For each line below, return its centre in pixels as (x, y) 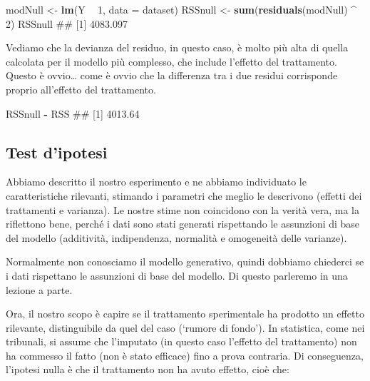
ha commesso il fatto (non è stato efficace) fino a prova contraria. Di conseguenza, (185, 355)
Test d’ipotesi (57, 152)
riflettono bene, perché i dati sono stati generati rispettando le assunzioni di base (183, 224)
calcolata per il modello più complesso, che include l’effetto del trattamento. (171, 61)
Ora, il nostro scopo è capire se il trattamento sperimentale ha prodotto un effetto (185, 314)
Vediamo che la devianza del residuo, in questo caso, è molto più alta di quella (177, 47)
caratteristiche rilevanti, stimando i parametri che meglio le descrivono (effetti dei (184, 195)
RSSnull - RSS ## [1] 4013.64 (73, 113)
